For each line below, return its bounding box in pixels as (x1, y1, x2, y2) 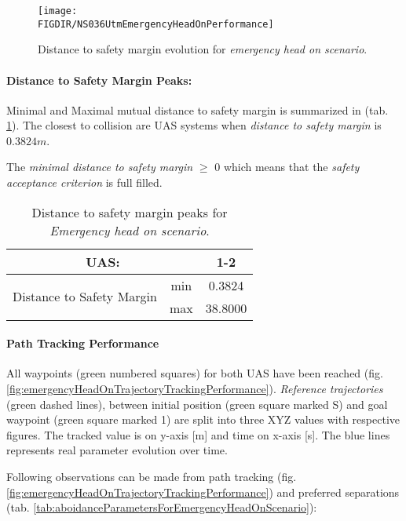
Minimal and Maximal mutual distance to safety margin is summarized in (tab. (6, 101, 389, 118)
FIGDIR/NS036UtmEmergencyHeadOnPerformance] (38, 18, 274, 30)
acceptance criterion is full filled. (6, 174, 163, 191)
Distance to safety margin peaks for (31, 202, 228, 221)
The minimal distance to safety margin (6, 158, 193, 175)
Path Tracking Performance (6, 335, 159, 352)
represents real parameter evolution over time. (6, 442, 228, 458)
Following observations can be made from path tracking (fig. (6, 468, 297, 485)
